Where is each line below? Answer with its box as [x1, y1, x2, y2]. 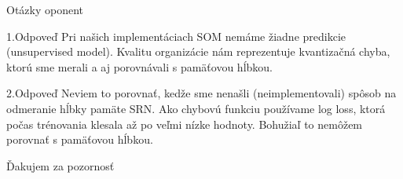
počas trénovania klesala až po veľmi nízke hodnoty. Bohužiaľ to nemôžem [6, 115, 363, 132]
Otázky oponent [6, 2, 84, 17]
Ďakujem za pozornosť [6, 157, 115, 174]
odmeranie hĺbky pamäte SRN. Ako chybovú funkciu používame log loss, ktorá [6, 100, 386, 116]
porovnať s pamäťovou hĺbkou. [6, 131, 153, 148]
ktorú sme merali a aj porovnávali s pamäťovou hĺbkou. [6, 58, 273, 75]
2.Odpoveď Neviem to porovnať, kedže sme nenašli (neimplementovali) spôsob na [6, 85, 397, 101]
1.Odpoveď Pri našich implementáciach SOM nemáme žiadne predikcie [6, 27, 346, 44]
